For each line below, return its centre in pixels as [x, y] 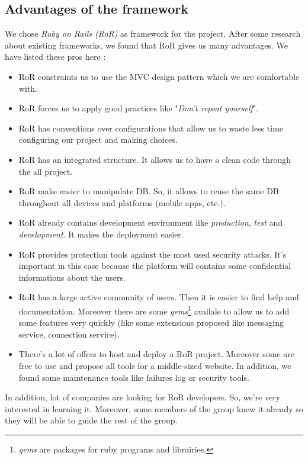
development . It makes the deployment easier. [101, 234]
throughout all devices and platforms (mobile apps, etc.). [122, 202]
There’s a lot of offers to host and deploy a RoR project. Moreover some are [157, 354]
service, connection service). [69, 334]
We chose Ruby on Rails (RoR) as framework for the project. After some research [153, 33]
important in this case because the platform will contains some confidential [155, 266]
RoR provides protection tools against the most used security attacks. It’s [153, 254]
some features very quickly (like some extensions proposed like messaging [151, 322]
